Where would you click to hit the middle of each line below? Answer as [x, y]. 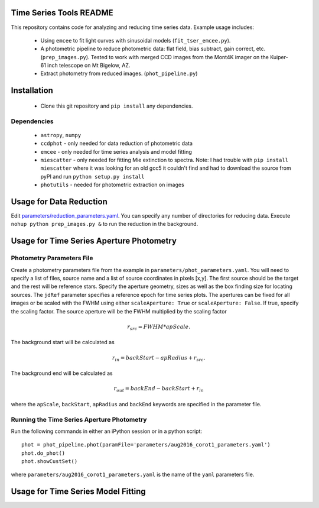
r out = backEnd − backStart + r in [159, 389]
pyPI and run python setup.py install [92, 176]
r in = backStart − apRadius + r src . [159, 358]
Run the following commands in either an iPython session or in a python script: [106, 431]
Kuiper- [279, 57]
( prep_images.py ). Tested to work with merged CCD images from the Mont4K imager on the [154, 57]
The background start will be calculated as [63, 342]
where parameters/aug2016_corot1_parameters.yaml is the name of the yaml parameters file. [133, 475]
